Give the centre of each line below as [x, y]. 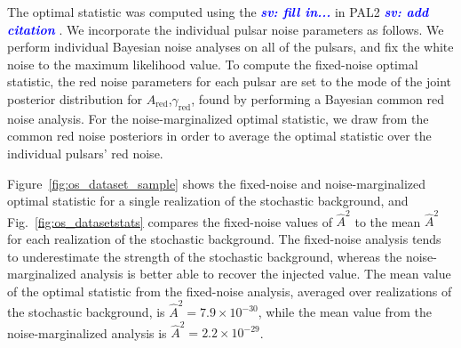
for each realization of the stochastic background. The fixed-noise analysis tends [224, 239]
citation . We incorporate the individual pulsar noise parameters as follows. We [226, 29]
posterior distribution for [75, 98]
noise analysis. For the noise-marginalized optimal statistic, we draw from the [218, 118]
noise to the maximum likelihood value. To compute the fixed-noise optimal [213, 64]
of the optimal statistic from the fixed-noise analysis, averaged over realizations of [230, 291]
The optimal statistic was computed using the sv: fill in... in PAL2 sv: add [218, 12]
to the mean [388, 221]
